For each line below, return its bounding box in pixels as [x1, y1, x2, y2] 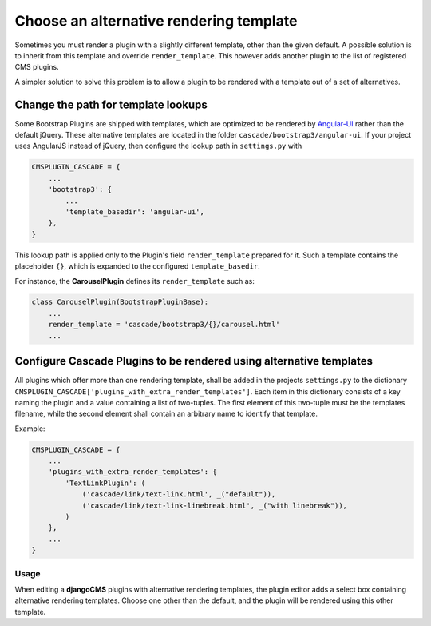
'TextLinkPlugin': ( [65, 478, 146, 488]
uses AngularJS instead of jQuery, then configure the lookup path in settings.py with [14, 141, 302, 151]
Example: [14, 424, 45, 433]
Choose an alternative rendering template [14, 12, 298, 30]
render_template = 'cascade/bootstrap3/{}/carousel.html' [48, 320, 280, 329]
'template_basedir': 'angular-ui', [65, 207, 205, 216]
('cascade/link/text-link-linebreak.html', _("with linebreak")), [81, 500, 347, 510]
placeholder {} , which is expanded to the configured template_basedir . [14, 261, 260, 271]
